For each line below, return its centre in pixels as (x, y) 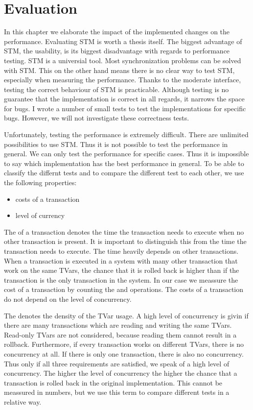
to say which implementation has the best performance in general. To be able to (124, 163)
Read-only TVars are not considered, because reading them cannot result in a (120, 334)
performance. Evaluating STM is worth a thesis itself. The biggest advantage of (123, 41)
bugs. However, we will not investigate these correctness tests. (97, 118)
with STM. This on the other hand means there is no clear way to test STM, (119, 70)
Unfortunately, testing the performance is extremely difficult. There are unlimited (126, 134)
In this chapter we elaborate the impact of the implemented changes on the (117, 32)
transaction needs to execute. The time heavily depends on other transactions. (121, 251)
